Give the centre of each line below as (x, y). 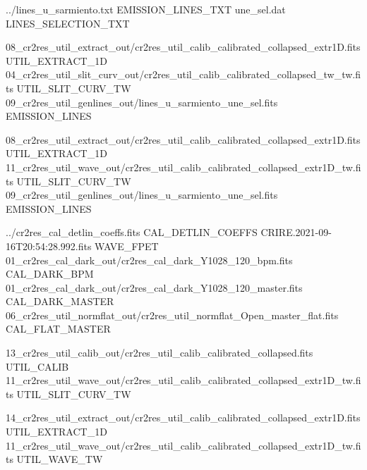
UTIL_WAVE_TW (60, 459)
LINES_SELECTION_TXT (68, 23)
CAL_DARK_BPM (50, 274)
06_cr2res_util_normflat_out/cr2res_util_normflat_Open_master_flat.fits (172, 315)
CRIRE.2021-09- (296, 232)
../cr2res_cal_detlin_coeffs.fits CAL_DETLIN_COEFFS (132, 232)
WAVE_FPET (127, 246)
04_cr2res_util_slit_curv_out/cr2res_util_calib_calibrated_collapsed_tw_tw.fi (183, 74)
